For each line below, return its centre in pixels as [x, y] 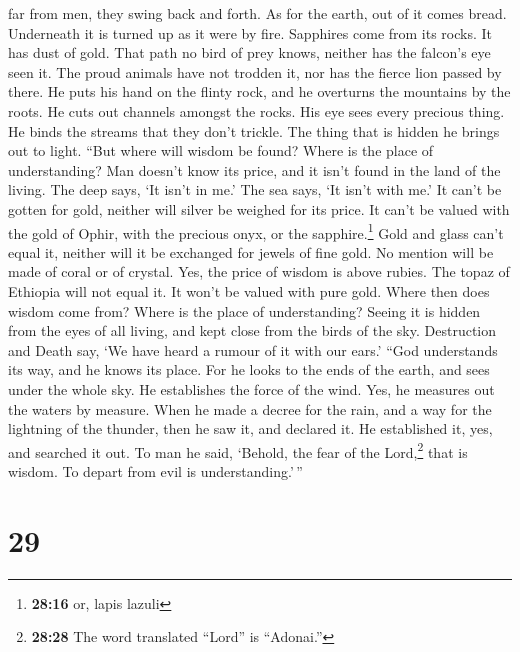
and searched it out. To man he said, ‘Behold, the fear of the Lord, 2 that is [238, 450]
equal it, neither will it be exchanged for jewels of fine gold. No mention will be [251, 251]
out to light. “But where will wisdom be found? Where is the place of [221, 150]
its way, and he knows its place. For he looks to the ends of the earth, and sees [249, 369]
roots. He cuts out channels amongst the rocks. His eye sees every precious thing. [256, 110]
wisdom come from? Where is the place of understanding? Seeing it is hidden [244, 310]
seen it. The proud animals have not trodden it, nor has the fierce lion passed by [255, 71]
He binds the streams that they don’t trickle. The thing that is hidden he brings [254, 130]
